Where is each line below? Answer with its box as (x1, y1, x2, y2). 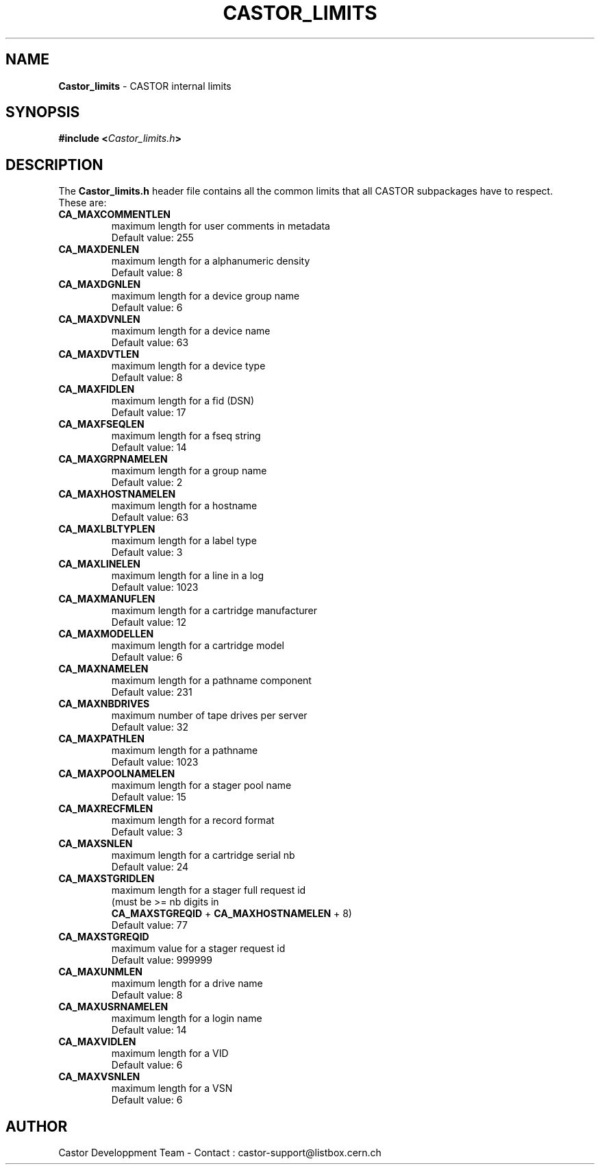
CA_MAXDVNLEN (58, 313, 140, 326)
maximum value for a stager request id (111, 942, 286, 955)
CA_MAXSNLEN (58, 838, 133, 850)
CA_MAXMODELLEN (58, 628, 154, 640)
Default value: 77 (111, 919, 188, 931)
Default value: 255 (111, 232, 194, 244)
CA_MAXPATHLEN (58, 733, 145, 745)
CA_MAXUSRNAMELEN (58, 1001, 168, 1013)
